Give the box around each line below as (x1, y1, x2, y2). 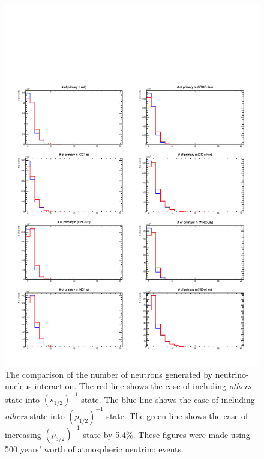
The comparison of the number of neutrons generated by (5, 368, 213, 380)
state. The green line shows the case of (106, 409, 248, 422)
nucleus (5, 380, 32, 392)
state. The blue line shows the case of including (81, 393, 255, 405)
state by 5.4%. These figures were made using (83, 428, 250, 440)
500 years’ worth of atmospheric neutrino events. (5, 443, 184, 455)
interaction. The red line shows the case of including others (34, 380, 251, 392)
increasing (5, 428, 41, 440)
